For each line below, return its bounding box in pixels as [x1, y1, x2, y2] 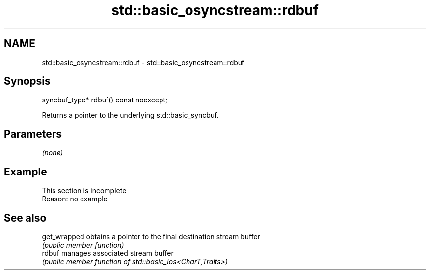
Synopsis [4, 75, 51, 88]
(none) [42, 149, 63, 157]
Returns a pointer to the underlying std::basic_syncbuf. [42, 111, 219, 120]
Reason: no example [42, 195, 107, 203]
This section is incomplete [42, 186, 127, 195]
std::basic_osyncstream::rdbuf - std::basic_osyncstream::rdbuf [42, 58, 245, 67]
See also [4, 211, 47, 224]
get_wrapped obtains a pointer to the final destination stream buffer [42, 232, 260, 241]
